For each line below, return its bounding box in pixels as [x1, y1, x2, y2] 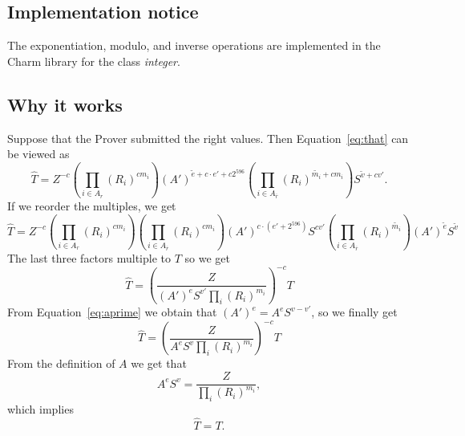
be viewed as [7, 145, 70, 162]
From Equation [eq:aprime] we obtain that [7, 304, 217, 320]
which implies [7, 401, 74, 418]
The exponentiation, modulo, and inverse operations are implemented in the [7, 37, 381, 54]
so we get [184, 249, 230, 266]
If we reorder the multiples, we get [7, 197, 176, 214]
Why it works [7, 92, 123, 116]
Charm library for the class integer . [7, 52, 180, 69]
